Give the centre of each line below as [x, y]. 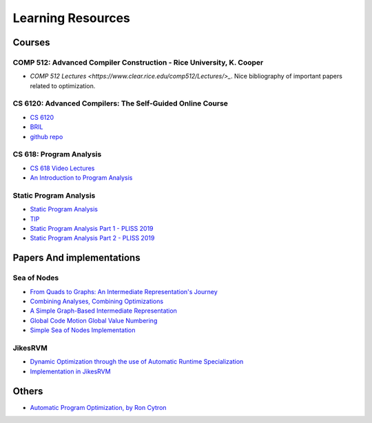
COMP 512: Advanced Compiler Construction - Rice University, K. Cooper [138, 62]
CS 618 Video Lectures [62, 168]
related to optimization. [63, 85]
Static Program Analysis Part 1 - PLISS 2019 [92, 229]
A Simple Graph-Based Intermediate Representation [103, 311]
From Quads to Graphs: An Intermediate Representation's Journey [124, 291]
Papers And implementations [76, 258]
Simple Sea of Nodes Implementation [83, 330]
